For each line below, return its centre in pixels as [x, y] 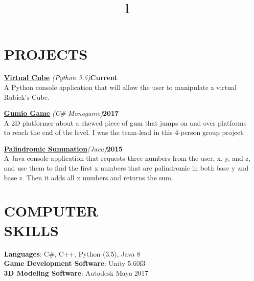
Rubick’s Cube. [27, 97]
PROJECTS [46, 54]
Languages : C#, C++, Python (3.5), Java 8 [72, 253]
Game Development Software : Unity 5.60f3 [75, 263]
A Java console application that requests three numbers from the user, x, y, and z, [127, 158]
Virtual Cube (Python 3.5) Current [61, 77]
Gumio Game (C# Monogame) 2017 [61, 113]
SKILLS [31, 230]
